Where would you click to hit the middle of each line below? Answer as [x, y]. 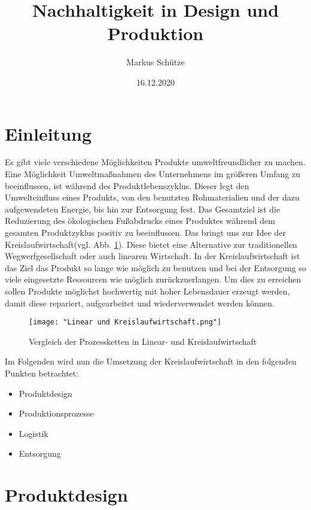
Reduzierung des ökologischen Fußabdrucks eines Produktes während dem [140, 221]
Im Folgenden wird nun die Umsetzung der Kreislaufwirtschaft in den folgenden [151, 361]
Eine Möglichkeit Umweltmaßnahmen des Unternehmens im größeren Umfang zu [153, 174]
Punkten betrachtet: [42, 373]
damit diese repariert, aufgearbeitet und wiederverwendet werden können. [140, 303]
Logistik [33, 433]
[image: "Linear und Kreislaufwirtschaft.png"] [125, 322]
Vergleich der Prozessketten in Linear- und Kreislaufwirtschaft [143, 341]
